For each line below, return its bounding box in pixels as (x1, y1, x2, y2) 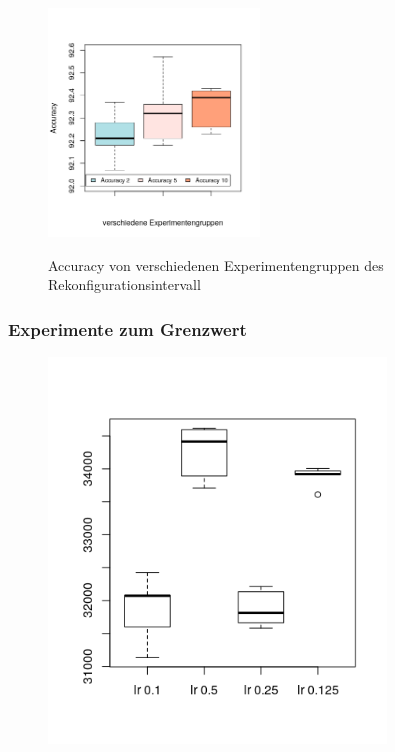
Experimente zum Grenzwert (8, 316, 247, 341)
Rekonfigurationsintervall (48, 274, 201, 295)
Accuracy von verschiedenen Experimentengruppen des (48, 254, 384, 275)
